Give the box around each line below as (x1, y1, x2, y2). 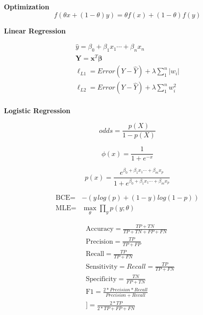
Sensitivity (85, 263, 118, 270)
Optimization (4, 1, 50, 11)
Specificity (85, 275, 117, 283)
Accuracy (85, 225, 114, 233)
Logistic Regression (4, 105, 71, 116)
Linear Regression (4, 25, 66, 35)
